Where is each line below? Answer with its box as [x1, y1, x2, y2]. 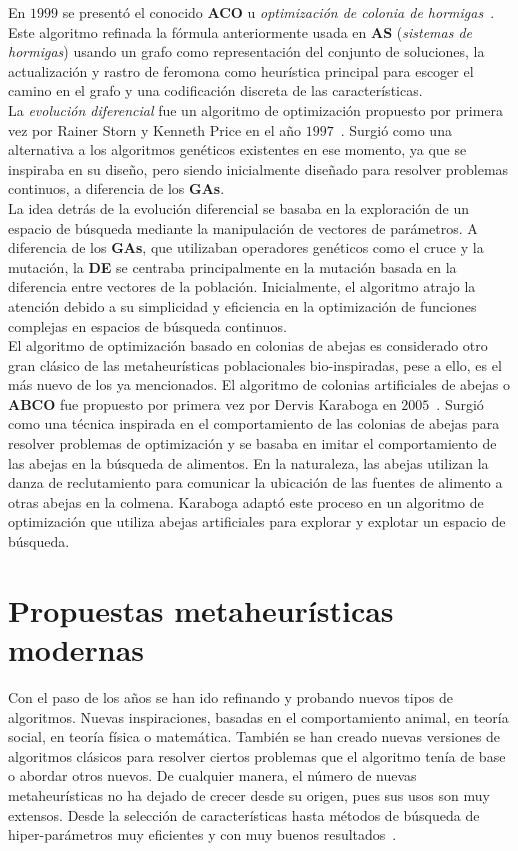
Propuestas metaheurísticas [8, 589, 394, 630]
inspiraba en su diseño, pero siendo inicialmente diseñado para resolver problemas [8, 158, 509, 179]
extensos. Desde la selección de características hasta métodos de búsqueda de [8, 804, 480, 825]
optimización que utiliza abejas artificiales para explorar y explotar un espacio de [8, 511, 506, 532]
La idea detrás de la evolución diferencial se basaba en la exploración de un [8, 197, 469, 218]
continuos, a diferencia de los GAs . [8, 178, 225, 199]
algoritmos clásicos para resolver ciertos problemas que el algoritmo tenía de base [8, 745, 506, 766]
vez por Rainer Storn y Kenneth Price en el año [8, 119, 301, 140]
